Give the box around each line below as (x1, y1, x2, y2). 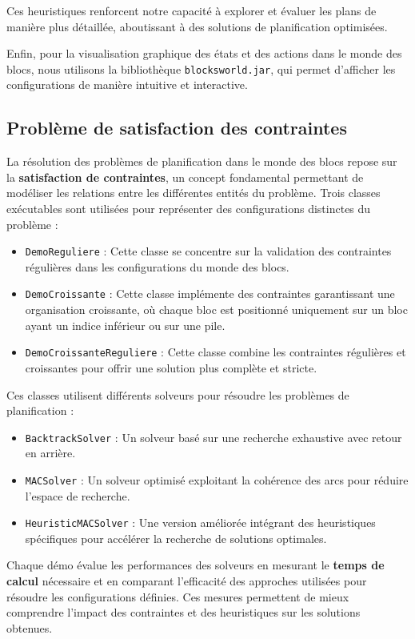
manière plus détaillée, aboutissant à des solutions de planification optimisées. (6, 18, 388, 34)
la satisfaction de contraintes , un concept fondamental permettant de (6, 168, 364, 185)
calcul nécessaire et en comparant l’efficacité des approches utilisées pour (6, 573, 367, 589)
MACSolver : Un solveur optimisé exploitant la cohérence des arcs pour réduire (25, 471, 409, 488)
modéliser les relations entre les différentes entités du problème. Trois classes (6, 184, 381, 201)
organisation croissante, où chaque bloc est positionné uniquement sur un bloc (25, 301, 408, 318)
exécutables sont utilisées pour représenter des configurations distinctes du (6, 200, 371, 217)
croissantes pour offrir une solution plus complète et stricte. (25, 359, 317, 376)
